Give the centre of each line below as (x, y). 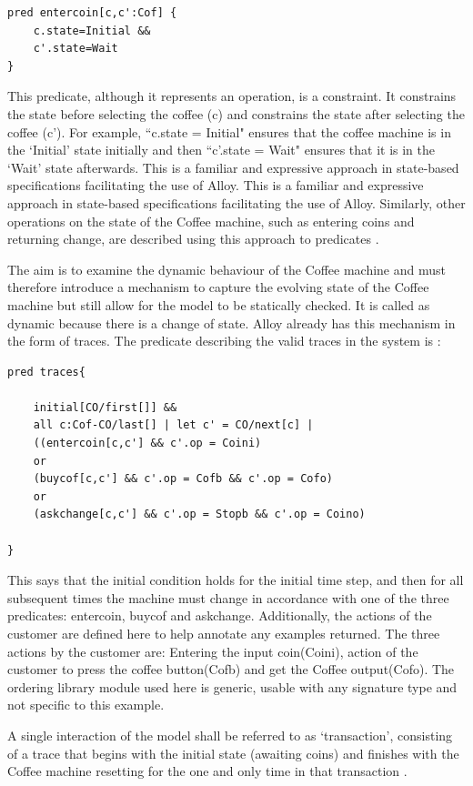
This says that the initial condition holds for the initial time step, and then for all (236, 580)
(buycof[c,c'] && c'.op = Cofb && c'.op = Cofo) (183, 479)
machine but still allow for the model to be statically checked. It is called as (219, 304)
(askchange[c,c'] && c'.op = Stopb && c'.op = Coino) (199, 514)
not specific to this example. (86, 705)
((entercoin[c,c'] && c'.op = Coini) (147, 443)
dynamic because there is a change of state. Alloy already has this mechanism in (231, 322)
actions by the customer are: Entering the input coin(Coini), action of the (213, 651)
